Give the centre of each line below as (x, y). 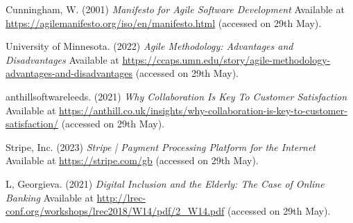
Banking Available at (50, 197)
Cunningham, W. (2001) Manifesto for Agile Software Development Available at (175, 9)
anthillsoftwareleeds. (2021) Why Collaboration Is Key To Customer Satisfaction (176, 96)
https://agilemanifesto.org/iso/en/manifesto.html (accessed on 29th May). (164, 23)
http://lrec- (121, 197)
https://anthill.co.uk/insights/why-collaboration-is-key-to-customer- (203, 110)
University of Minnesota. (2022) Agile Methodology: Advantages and (149, 46)
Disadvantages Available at (62, 59)
